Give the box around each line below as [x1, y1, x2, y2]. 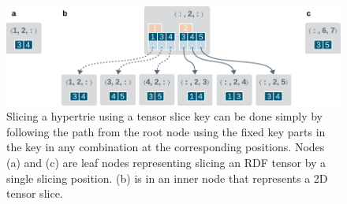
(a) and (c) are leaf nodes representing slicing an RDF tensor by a [6, 154, 326, 170]
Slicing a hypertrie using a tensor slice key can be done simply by [6, 108, 323, 124]
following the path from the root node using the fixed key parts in [6, 123, 326, 139]
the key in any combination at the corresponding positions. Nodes [6, 139, 325, 155]
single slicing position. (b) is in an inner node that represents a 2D [6, 169, 328, 186]
